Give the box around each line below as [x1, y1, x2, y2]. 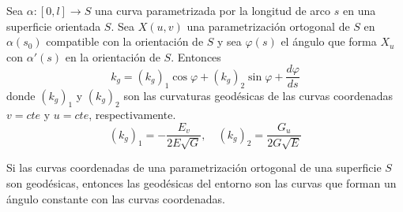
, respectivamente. [89, 106, 176, 123]
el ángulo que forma [281, 33, 377, 50]
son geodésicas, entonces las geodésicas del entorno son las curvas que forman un [6, 175, 397, 192]
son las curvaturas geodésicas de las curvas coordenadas [123, 87, 394, 103]
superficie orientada [6, 17, 101, 34]
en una [342, 2, 376, 18]
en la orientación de [65, 48, 160, 65]
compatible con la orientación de [46, 33, 204, 50]
